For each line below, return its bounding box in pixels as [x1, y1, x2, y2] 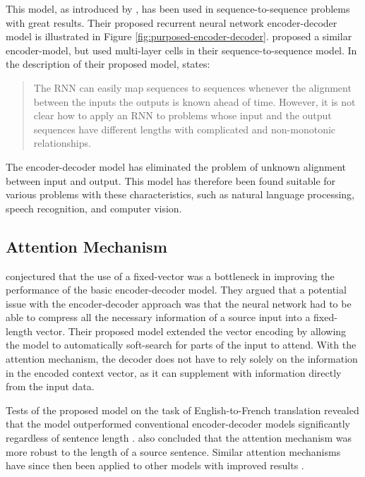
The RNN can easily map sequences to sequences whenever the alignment [33, 80, 352, 95]
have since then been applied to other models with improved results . [6, 458, 304, 473]
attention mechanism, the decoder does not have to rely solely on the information [6, 351, 358, 366]
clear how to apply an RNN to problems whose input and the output [33, 108, 332, 123]
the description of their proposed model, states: [6, 56, 210, 71]
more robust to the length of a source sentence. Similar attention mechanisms [6, 444, 341, 459]
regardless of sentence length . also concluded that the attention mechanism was [6, 430, 352, 445]
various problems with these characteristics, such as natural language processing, [6, 187, 355, 202]
